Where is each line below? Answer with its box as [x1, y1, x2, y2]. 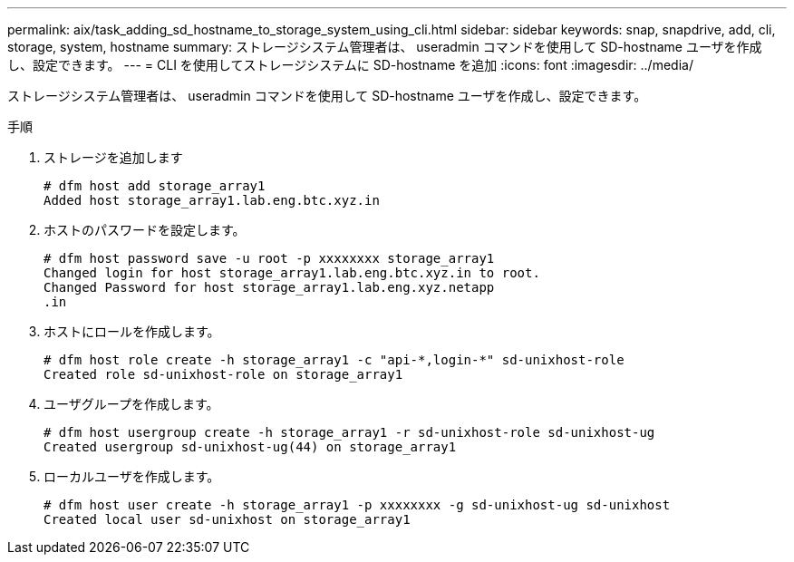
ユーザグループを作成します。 [44, 396, 219, 412]
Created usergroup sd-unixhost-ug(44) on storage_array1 [44, 440, 457, 454]
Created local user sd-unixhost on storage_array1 [44, 512, 411, 527]
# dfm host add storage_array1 [44, 179, 266, 193]
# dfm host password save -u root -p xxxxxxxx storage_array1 [44, 251, 495, 266]
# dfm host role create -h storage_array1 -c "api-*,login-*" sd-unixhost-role [44, 353, 625, 367]
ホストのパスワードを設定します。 [44, 222, 246, 237]
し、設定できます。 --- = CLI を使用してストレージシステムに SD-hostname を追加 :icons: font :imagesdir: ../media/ [7, 57, 693, 73]
